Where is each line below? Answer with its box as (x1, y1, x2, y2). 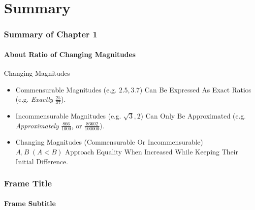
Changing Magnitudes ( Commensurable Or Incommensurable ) (15, 137, 203, 147)
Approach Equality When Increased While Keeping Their (64, 147, 238, 157)
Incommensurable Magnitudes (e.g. (15, 111, 121, 121)
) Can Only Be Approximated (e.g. (140, 111, 246, 121)
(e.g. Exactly (15, 94, 53, 104)
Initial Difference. (15, 156, 68, 166)
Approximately (15, 120, 59, 130)
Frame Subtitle (4, 198, 56, 208)
